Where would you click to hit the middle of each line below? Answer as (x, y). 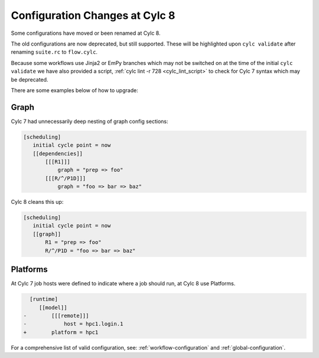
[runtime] (44, 299)
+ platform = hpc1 (61, 332)
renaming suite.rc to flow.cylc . (54, 52)
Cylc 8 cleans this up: (37, 202)
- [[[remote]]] (56, 315)
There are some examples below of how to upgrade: (74, 90)
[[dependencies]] (58, 153)
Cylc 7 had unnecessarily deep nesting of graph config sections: (89, 121)
